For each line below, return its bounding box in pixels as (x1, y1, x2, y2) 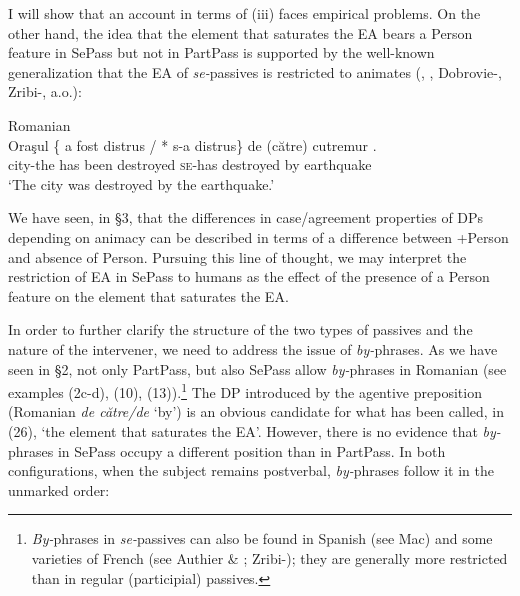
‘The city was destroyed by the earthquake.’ (8, 173, 275, 194)
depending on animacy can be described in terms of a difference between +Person (8, 226, 509, 247)
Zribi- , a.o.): (8, 81, 82, 102)
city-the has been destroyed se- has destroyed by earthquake (8, 154, 372, 175)
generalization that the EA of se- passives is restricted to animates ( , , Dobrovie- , (8, 61, 502, 82)
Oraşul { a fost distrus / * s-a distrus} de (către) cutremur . (8, 134, 377, 155)
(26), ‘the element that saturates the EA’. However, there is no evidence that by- (8, 420, 501, 441)
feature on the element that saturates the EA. (8, 285, 289, 306)
